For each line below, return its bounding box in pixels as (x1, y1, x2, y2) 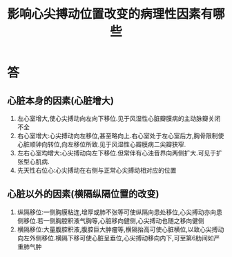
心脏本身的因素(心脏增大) (7, 95, 114, 106)
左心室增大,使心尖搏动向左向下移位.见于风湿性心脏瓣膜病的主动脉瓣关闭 (17, 115, 221, 122)
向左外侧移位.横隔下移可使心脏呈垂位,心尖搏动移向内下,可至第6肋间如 (17, 234, 214, 242)
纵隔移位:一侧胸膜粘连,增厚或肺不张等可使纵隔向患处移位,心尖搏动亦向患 (17, 208, 222, 216)
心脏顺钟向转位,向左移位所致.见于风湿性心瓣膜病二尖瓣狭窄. (17, 140, 186, 149)
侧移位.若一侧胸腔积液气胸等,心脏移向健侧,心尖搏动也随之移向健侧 (17, 216, 204, 225)
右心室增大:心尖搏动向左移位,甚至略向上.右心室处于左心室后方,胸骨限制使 (17, 132, 224, 140)
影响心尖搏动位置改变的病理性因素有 (7, 6, 213, 22)
